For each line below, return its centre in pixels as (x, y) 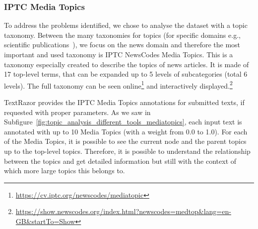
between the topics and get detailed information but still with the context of (120, 161)
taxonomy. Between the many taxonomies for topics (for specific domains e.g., (122, 35)
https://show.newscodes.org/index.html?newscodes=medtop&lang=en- (123, 211)
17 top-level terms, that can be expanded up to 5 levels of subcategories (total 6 (126, 74)
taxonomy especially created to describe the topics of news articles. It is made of (127, 64)
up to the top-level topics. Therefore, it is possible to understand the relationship (127, 151)
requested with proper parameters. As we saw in (77, 112)
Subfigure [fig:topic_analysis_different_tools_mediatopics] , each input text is (123, 122)
